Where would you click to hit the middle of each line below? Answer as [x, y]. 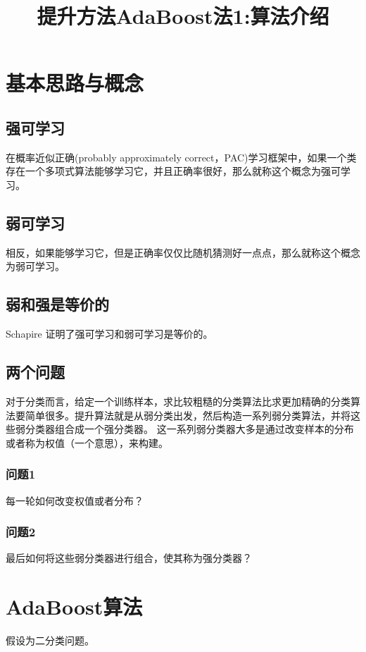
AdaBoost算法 [74, 607]
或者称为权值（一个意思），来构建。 [87, 442]
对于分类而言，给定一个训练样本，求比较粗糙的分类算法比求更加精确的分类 [178, 401]
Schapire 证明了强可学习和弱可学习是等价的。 [109, 334]
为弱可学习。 [35, 266]
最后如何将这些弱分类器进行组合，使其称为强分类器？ [129, 558]
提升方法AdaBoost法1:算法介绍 [183, 16]
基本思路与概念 [75, 83]
